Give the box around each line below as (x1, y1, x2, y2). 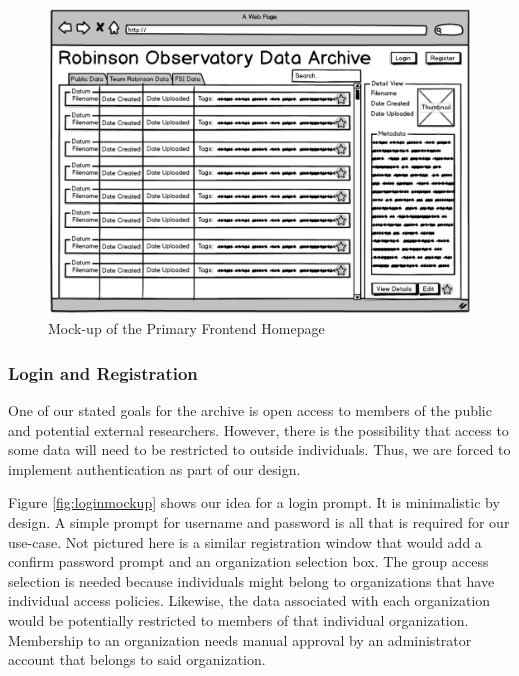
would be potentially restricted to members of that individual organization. (8, 610, 469, 631)
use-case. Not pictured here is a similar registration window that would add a (8, 531, 482, 552)
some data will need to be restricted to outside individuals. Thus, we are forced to (8, 439, 511, 460)
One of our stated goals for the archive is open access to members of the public (8, 400, 492, 421)
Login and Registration (8, 360, 198, 385)
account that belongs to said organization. (8, 649, 266, 670)
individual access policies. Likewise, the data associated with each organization (8, 590, 491, 611)
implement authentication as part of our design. (8, 458, 301, 479)
